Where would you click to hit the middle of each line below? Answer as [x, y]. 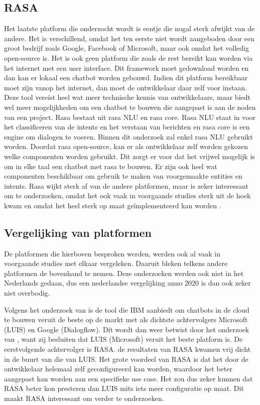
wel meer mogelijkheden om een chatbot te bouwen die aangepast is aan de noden [130, 107]
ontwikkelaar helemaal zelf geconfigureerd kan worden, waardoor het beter [118, 369]
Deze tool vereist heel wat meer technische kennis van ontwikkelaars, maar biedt [127, 97]
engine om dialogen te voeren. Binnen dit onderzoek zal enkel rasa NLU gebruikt [128, 136]
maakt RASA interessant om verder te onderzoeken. [84, 398]
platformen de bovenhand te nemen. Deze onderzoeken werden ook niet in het [124, 273]
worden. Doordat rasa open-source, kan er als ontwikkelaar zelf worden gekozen [126, 146]
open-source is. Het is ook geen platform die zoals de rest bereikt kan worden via [128, 57]
